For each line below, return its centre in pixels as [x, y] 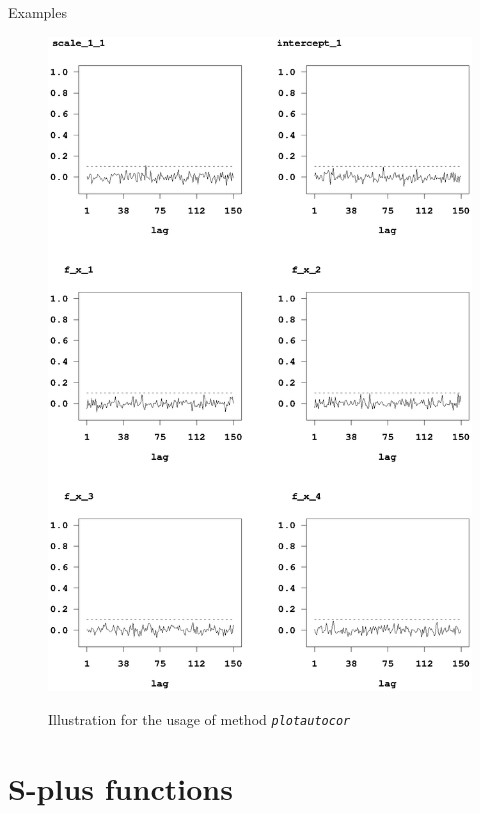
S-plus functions [120, 787]
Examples [37, 12]
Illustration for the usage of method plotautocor [199, 719]
